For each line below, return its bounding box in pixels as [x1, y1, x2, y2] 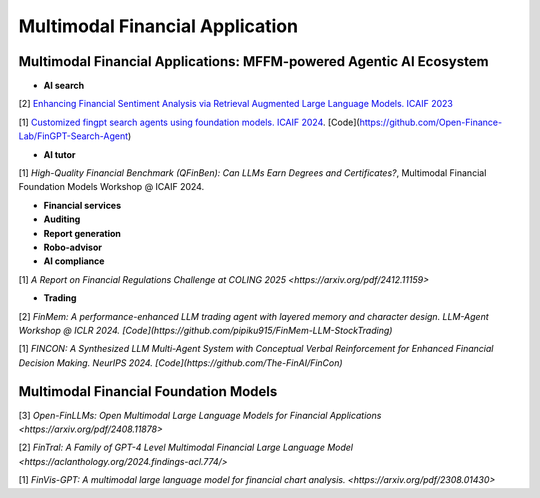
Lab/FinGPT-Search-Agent [18, 130, 129, 142]
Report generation [43, 227, 122, 239]
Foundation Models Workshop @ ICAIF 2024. [18, 181, 205, 193]
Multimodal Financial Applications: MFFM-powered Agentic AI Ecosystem [18, 53, 489, 70]
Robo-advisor [43, 241, 102, 253]
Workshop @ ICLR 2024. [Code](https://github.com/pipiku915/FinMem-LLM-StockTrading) [18, 324, 393, 336]
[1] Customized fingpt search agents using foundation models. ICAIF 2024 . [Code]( [18, 116, 360, 128]
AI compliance [43, 255, 105, 267]
